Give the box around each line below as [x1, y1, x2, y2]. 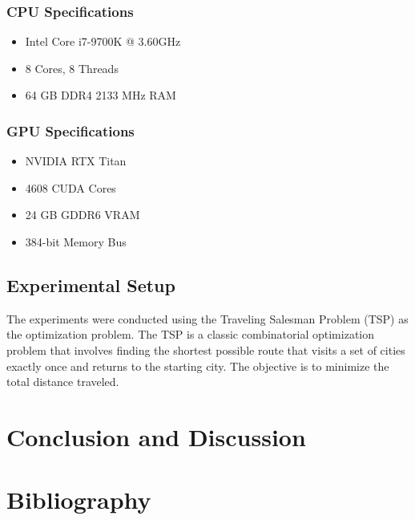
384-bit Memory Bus [25, 234, 127, 250]
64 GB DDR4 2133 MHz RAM [25, 87, 176, 104]
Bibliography [6, 483, 151, 516]
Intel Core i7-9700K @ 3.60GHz [25, 33, 181, 50]
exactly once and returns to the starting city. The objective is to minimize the [6, 357, 389, 374]
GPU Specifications [6, 120, 135, 140]
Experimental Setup [6, 272, 175, 297]
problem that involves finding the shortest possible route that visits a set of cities [6, 341, 405, 358]
